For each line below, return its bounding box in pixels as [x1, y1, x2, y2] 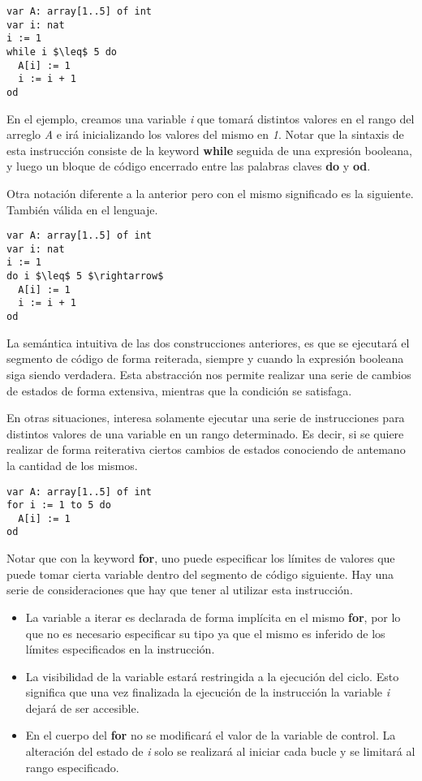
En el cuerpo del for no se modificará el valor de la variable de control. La [25, 727, 396, 744]
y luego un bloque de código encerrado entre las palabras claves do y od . [6, 157, 371, 175]
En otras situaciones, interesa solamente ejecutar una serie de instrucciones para [6, 409, 405, 426]
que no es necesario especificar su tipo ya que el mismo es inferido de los [25, 624, 385, 641]
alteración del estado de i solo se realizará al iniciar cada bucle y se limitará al [25, 743, 416, 760]
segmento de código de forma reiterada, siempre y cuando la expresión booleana [6, 350, 404, 367]
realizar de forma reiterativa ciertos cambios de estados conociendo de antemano [6, 441, 406, 458]
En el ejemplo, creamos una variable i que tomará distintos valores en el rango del [6, 110, 415, 127]
